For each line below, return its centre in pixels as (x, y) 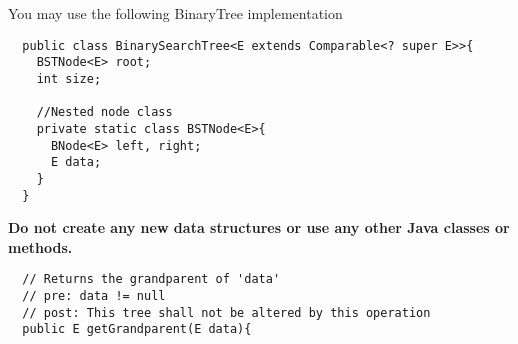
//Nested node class (104, 112)
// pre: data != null (94, 296)
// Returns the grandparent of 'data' (151, 279)
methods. (40, 246)
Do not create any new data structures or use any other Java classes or (259, 227)
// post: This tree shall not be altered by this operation (226, 312)
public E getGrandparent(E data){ (137, 329)
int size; (69, 78)
